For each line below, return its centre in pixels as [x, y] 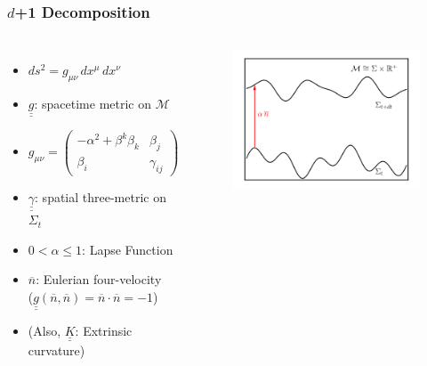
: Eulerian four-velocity [99, 279]
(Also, [44, 331]
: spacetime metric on [93, 104]
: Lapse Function [128, 249]
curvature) [56, 350]
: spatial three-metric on [101, 196]
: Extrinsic [104, 331]
